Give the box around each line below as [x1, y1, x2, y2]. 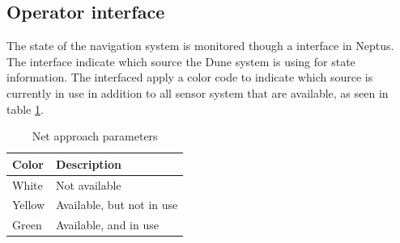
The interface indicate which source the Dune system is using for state [6, 52, 355, 69]
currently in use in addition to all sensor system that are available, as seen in [6, 84, 389, 101]
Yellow [12, 196, 45, 213]
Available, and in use [56, 216, 159, 233]
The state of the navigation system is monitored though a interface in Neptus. [6, 37, 394, 54]
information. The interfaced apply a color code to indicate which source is [6, 69, 373, 86]
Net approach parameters [32, 128, 158, 145]
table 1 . [6, 100, 44, 117]
